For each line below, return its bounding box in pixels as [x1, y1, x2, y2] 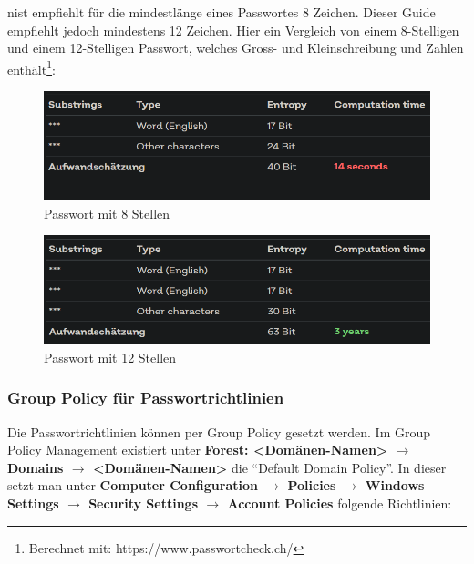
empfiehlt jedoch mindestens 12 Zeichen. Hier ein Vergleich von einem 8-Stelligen [7, 20, 459, 39]
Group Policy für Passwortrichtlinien [7, 386, 284, 409]
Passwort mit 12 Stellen [44, 347, 177, 366]
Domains [7, 457, 64, 477]
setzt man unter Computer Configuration [7, 476, 258, 495]
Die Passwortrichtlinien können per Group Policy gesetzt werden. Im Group [7, 422, 431, 441]
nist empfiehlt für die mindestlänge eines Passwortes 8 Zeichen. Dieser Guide [7, 3, 436, 21]
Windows [365, 476, 425, 495]
